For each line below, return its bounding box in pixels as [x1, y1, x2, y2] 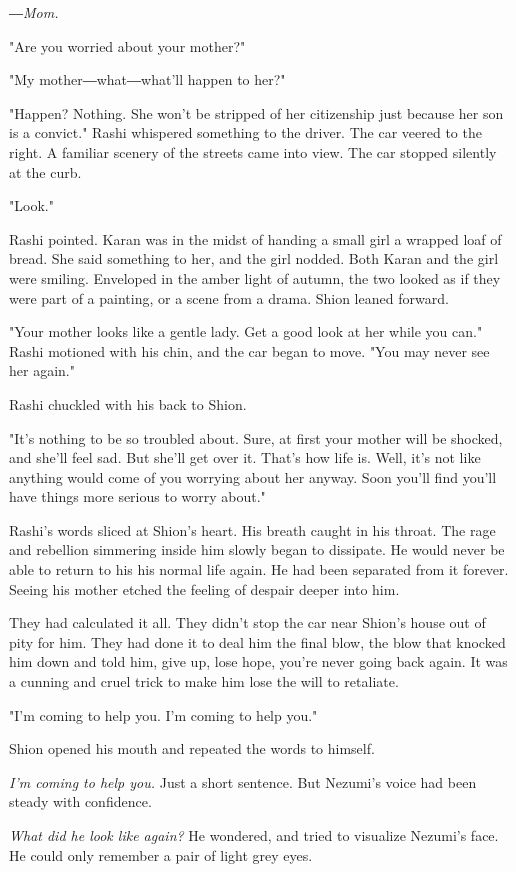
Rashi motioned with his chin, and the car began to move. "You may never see [9, 340, 490, 361]
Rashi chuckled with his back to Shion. [9, 393, 247, 414]
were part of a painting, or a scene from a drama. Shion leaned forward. [9, 287, 449, 308]
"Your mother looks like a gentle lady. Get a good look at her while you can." [9, 321, 483, 342]
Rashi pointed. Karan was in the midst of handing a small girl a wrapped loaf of [9, 228, 502, 249]
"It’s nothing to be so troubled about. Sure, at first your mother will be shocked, [9, 427, 503, 448]
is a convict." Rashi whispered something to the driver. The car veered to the [9, 122, 482, 143]
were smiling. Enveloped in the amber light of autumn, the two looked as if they [9, 267, 501, 288]
